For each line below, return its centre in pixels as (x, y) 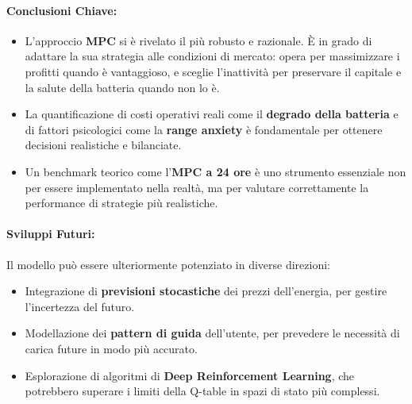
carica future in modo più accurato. (111, 348)
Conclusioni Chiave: (62, 10)
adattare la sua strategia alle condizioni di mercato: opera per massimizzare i (212, 56)
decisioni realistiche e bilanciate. (103, 145)
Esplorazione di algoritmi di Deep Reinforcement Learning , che (190, 375)
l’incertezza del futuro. (80, 306)
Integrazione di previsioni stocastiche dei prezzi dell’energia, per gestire (206, 291)
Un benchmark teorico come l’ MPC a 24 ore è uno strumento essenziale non (216, 171)
